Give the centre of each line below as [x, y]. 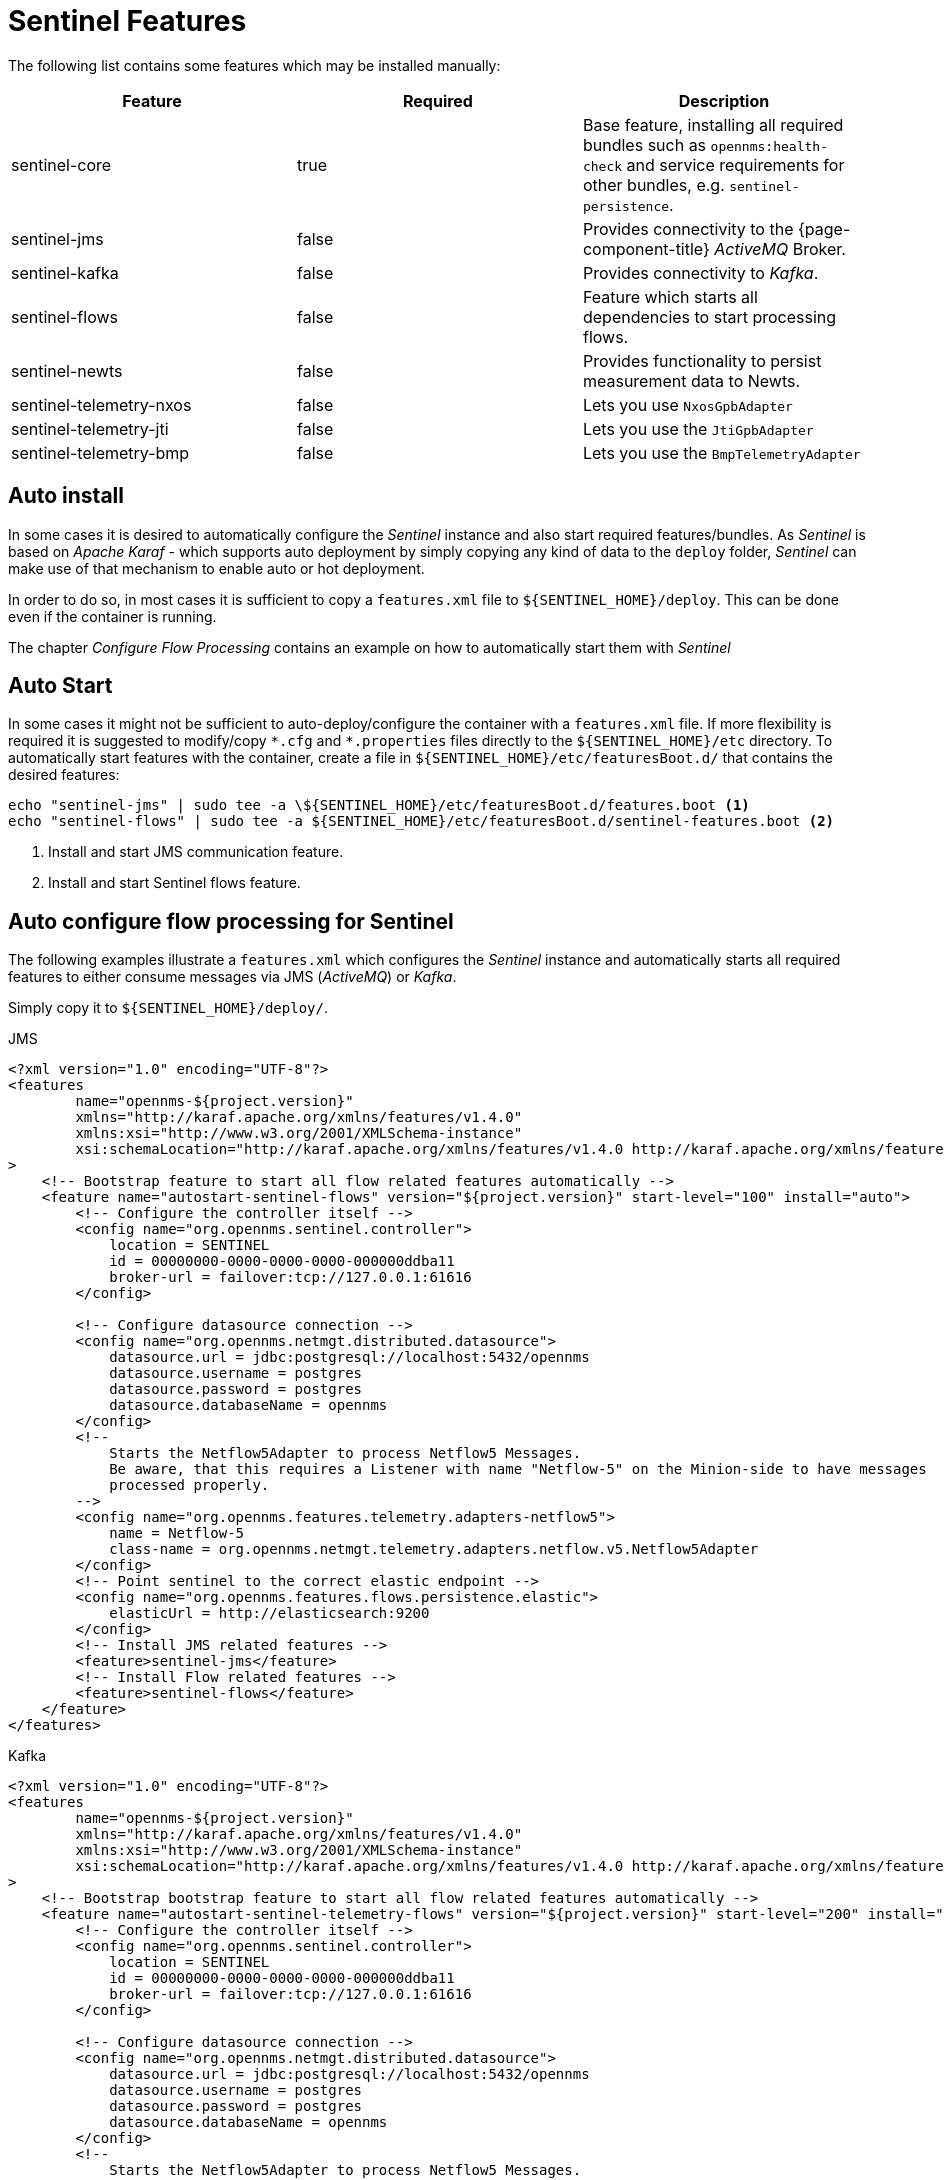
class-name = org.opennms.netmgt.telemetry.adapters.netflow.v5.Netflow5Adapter [434, 1549]
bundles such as [644, 144]
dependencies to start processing [709, 316]
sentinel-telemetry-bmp [100, 452]
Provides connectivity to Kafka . [700, 272]
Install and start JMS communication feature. [196, 852]
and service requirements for [735, 164]
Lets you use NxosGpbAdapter [687, 404]
